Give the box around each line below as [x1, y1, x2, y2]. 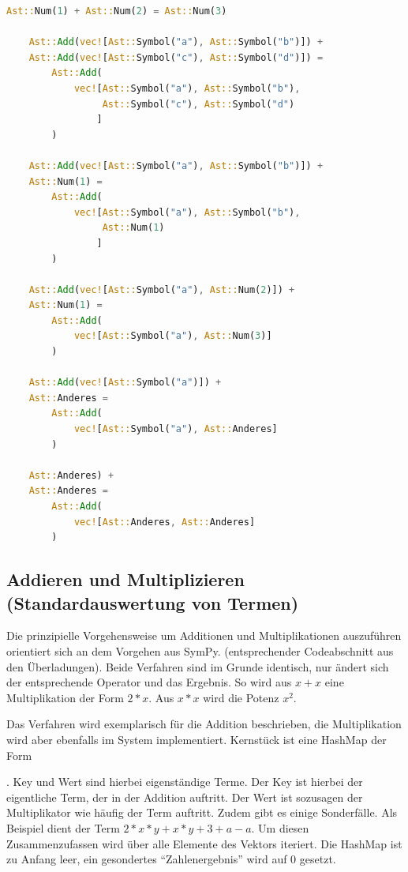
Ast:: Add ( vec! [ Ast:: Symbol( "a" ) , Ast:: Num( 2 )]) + [28, 284, 295, 295]
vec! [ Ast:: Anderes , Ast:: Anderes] [73, 516, 256, 528]
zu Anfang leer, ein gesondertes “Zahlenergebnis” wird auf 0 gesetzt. [6, 851, 336, 867]
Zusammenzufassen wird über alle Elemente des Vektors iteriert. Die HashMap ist [6, 835, 402, 851]
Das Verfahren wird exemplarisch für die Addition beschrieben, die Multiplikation [6, 716, 402, 732]
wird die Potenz [203, 689, 279, 705]
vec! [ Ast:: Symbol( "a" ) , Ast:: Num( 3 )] [73, 330, 272, 342]
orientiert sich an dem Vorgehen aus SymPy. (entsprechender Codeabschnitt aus [6, 642, 394, 659]
